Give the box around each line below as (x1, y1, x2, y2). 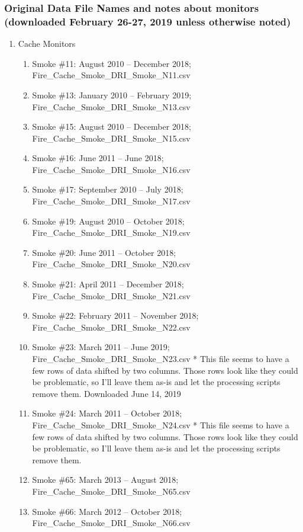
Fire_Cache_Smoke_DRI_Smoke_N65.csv (32, 485, 191, 497)
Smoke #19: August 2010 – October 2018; (32, 214, 185, 227)
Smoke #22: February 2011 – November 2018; (32, 309, 199, 322)
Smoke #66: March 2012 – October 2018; (32, 505, 182, 517)
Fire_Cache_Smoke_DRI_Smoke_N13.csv (32, 100, 191, 113)
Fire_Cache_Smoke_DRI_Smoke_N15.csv (32, 132, 191, 144)
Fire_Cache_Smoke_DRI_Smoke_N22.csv (32, 321, 191, 333)
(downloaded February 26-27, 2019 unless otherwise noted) (4, 14, 291, 28)
